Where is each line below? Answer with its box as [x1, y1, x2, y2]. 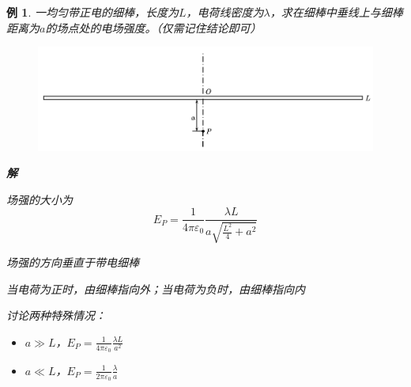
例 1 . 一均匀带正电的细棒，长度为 [6, 4, 179, 20]
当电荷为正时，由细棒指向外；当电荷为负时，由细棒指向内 [6, 280, 305, 297]
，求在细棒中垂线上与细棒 [270, 4, 403, 20]
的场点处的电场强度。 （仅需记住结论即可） [45, 19, 262, 36]
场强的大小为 [6, 191, 73, 207]
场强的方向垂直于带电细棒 [6, 253, 139, 270]
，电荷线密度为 [186, 4, 264, 20]
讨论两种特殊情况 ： [6, 307, 106, 324]
